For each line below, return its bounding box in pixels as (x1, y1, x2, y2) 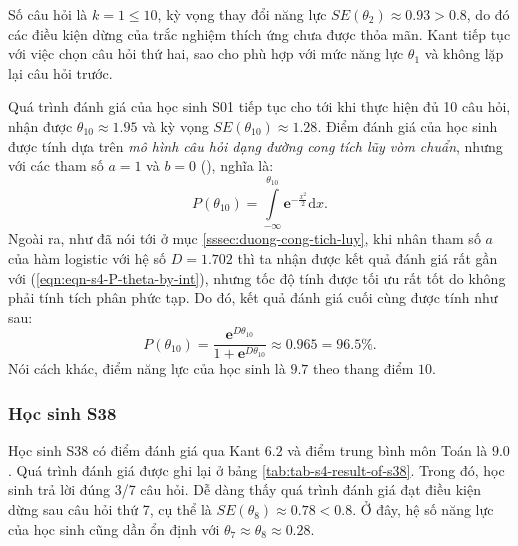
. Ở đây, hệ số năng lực (352, 499, 494, 520)
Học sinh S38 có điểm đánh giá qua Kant (8, 440, 261, 461)
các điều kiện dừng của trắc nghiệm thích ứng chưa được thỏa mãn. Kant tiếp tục (8, 23, 511, 44)
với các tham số (8, 155, 104, 176)
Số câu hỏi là (8, 4, 88, 24)
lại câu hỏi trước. (8, 62, 113, 83)
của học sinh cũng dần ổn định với (8, 518, 220, 539)
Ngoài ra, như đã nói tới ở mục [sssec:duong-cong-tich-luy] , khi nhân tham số (8, 228, 481, 249)
